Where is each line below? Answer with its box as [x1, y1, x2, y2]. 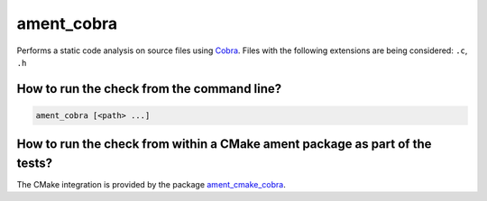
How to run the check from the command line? [16, 81, 282, 96]
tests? [16, 155, 53, 170]
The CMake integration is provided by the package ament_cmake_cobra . [16, 179, 286, 190]
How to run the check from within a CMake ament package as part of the [16, 136, 432, 152]
